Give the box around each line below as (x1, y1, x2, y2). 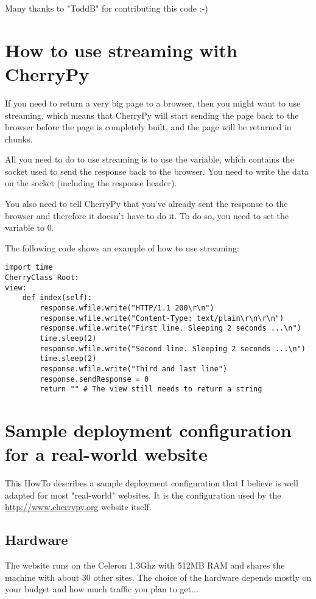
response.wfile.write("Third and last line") (40, 365, 228, 373)
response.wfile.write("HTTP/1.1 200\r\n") (40, 304, 214, 313)
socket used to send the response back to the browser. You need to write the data (5, 164, 309, 177)
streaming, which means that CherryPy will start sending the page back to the (5, 108, 299, 121)
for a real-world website (5, 441, 208, 466)
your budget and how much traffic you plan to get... (5, 583, 198, 595)
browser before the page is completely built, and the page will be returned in (5, 121, 292, 133)
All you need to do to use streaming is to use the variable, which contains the (5, 153, 294, 166)
